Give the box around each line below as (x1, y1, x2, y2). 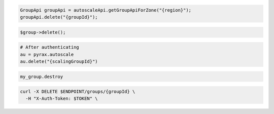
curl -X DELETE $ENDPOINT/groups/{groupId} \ (20, 89, 135, 95)
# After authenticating (20, 45, 80, 50)
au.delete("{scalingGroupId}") (20, 58, 98, 64)
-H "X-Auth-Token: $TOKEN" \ (25, 96, 98, 101)
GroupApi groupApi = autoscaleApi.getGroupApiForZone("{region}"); (20, 7, 192, 13)
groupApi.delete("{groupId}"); (20, 14, 98, 20)
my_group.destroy (20, 73, 63, 80)
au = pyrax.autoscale (20, 51, 74, 57)
